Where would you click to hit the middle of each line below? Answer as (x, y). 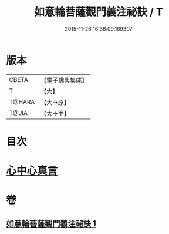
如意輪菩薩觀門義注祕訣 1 (51, 224)
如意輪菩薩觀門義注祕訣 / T (99, 12)
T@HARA (22, 102)
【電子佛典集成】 (64, 80)
